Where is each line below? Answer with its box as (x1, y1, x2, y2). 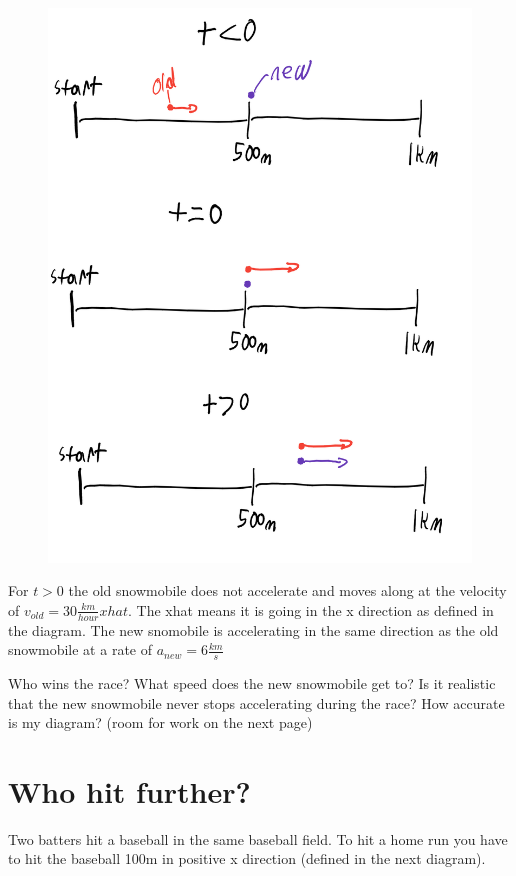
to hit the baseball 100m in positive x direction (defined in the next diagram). (8, 848, 486, 869)
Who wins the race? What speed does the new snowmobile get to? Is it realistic (8, 672, 496, 693)
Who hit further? (8, 770, 251, 811)
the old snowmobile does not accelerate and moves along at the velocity (68, 580, 507, 601)
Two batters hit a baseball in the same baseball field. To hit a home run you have (8, 828, 508, 849)
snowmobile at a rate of (8, 639, 152, 660)
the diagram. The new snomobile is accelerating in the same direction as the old (8, 619, 499, 640)
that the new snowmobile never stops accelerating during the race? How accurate (8, 692, 505, 713)
